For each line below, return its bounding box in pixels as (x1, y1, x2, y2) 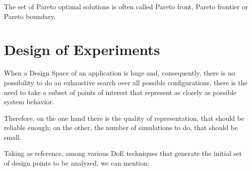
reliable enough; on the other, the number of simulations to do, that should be (4, 122, 238, 133)
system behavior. (4, 96, 54, 107)
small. (4, 132, 21, 142)
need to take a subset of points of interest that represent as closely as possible (4, 87, 236, 97)
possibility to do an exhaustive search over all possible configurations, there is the (4, 77, 248, 87)
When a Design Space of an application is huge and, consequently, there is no (4, 68, 235, 78)
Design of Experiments (4, 39, 160, 59)
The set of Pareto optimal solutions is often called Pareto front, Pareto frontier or (4, 1, 248, 11)
